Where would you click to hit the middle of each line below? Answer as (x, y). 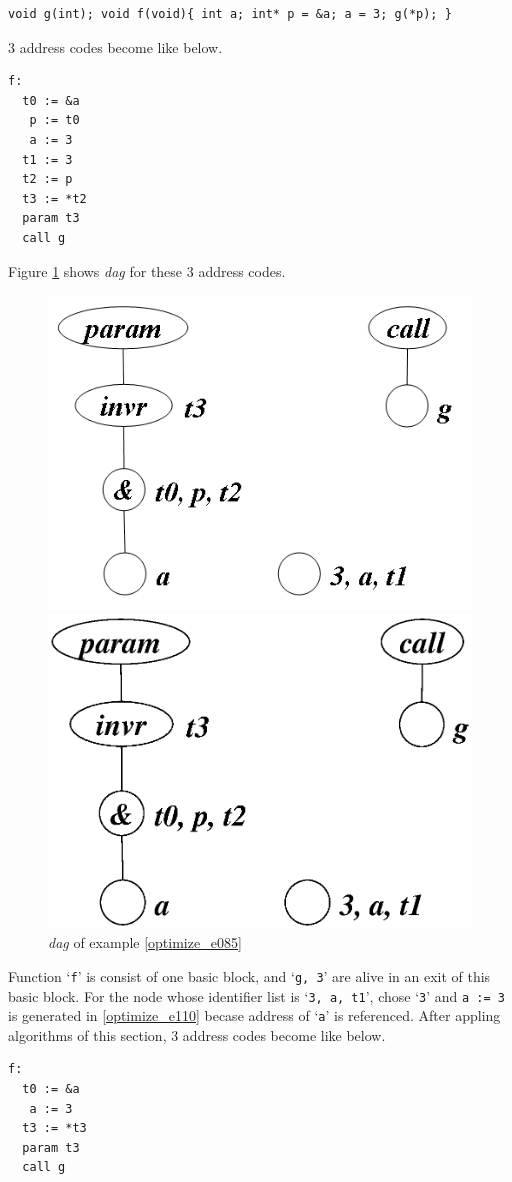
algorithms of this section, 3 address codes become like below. (197, 1034)
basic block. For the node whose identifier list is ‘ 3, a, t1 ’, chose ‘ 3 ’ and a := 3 (256, 995)
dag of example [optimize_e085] (145, 942)
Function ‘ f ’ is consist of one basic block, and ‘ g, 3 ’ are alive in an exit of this (249, 975)
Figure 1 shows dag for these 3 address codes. (147, 270)
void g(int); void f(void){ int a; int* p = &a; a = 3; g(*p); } (230, 14)
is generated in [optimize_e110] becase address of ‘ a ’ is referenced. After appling (254, 1015)
